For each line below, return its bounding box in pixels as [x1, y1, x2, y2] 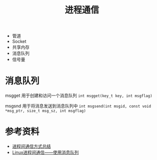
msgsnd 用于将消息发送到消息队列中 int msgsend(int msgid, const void [5, 103, 151, 109]
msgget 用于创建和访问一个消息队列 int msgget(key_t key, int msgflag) [5, 92, 153, 98]
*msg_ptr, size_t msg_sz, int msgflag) [5, 109, 86, 114]
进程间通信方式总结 [12, 143, 51, 149]
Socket [12, 39, 27, 45]
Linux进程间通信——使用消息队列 [12, 150, 79, 156]
